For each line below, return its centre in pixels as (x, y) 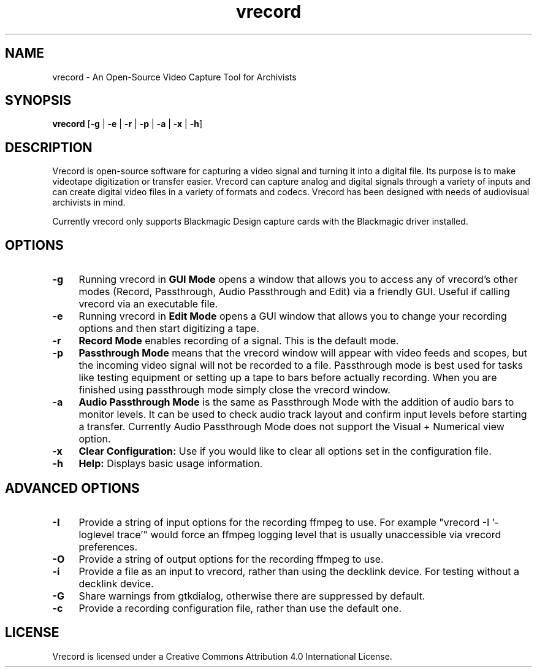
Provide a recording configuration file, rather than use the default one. (240, 608)
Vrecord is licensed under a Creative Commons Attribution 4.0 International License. (222, 656)
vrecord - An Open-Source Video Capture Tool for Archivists (174, 77)
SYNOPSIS (38, 101)
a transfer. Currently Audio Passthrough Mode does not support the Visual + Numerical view (291, 427)
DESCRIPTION (49, 147)
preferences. (108, 546)
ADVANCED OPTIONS (72, 488)
